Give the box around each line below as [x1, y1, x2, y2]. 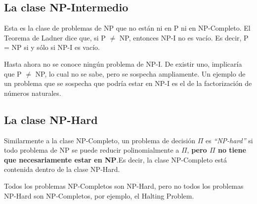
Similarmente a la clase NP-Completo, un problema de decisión [4, 135, 195, 145]
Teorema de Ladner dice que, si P [4, 32, 106, 42]
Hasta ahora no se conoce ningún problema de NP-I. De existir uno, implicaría [4, 58, 242, 69]
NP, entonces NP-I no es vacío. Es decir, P [119, 32, 249, 42]
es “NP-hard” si [205, 135, 253, 145]
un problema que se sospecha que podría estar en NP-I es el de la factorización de [4, 78, 252, 88]
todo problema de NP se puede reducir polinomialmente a [4, 145, 179, 155]
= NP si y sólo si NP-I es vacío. [4, 42, 100, 52]
